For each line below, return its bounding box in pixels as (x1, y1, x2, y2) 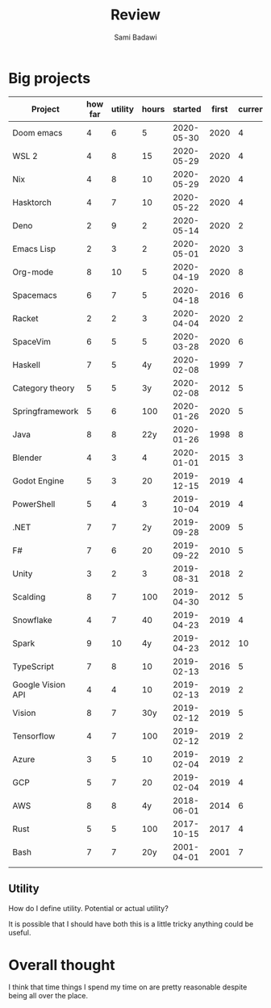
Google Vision (12, 679, 66, 690)
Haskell (12, 359, 40, 370)
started (172, 103, 202, 115)
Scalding (12, 591, 46, 602)
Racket (12, 312, 39, 324)
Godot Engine (12, 475, 65, 486)
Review (110, 6, 161, 24)
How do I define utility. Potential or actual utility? (8, 903, 169, 913)
